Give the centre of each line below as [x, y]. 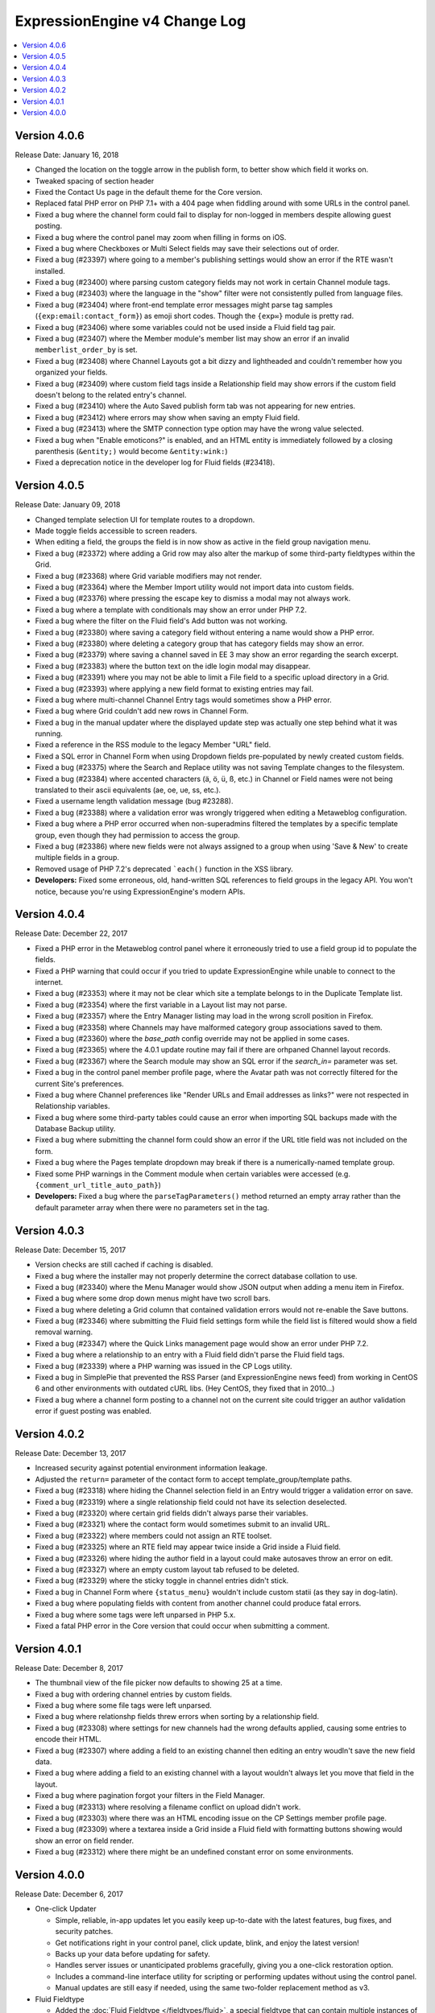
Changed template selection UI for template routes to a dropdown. [145, 519]
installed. [50, 271]
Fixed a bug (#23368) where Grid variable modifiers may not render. [148, 576]
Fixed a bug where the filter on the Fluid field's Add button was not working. [161, 621]
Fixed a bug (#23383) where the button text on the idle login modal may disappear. [173, 666]
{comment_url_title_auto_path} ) [98, 1185]
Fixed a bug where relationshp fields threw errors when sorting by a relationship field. [177, 1717]
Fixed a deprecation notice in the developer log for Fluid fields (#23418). [155, 462]
